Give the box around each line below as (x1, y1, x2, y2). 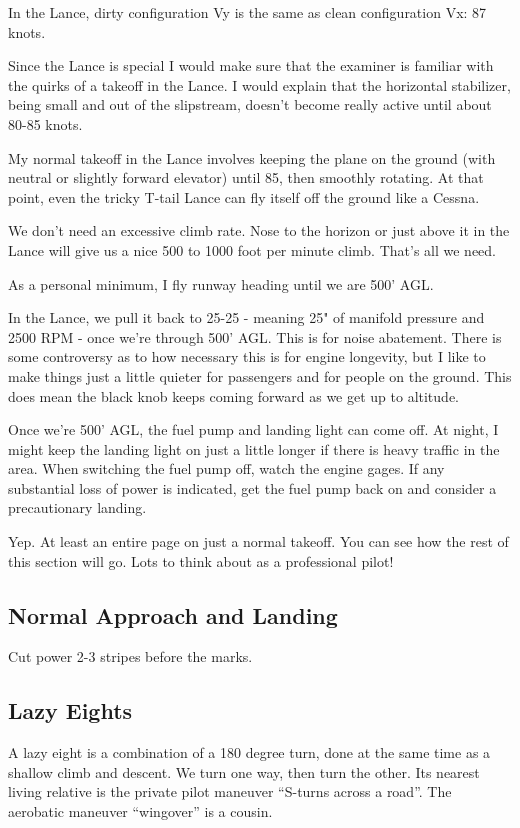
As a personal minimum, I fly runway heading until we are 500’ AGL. (8, 273, 434, 294)
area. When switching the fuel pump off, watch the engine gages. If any (8, 458, 445, 479)
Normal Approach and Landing (8, 599, 338, 630)
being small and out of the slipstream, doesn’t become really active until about (8, 94, 492, 115)
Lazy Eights (8, 695, 133, 726)
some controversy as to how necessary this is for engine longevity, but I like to (8, 346, 486, 367)
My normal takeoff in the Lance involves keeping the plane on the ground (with (8, 147, 496, 168)
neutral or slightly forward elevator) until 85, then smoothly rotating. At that (8, 167, 484, 188)
